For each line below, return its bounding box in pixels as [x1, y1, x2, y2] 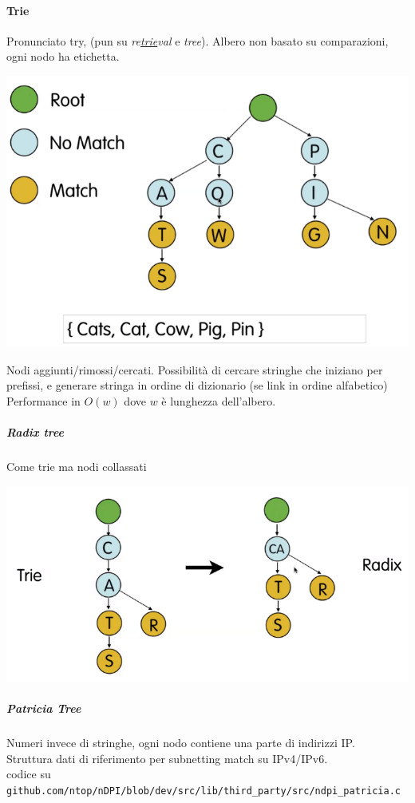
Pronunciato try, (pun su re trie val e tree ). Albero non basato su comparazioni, [6, 32, 389, 49]
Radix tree [6, 424, 65, 441]
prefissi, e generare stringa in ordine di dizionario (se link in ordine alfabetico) [6, 377, 388, 394]
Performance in [6, 392, 81, 409]
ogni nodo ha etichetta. [6, 48, 120, 65]
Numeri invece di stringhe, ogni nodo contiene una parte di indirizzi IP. [6, 734, 355, 751]
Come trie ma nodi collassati [6, 458, 147, 475]
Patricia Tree [6, 700, 81, 717]
